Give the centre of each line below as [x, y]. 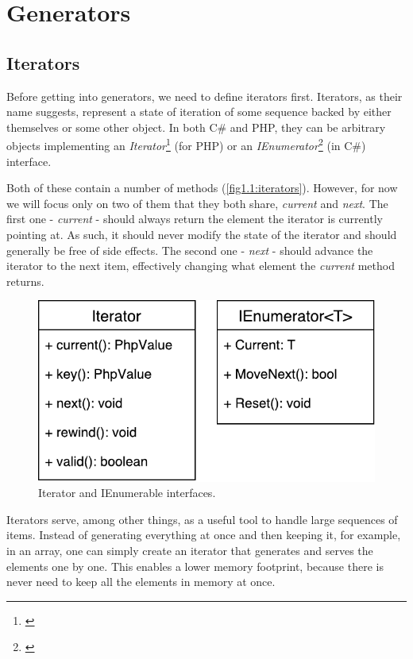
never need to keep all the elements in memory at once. [141, 582]
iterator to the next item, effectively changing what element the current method [201, 266]
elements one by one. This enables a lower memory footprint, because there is [195, 566]
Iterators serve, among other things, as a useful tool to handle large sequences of [202, 519]
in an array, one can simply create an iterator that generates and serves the [190, 550]
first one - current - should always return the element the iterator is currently [195, 219]
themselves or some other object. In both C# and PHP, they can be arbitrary [196, 127]
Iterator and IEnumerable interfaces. [127, 493]
